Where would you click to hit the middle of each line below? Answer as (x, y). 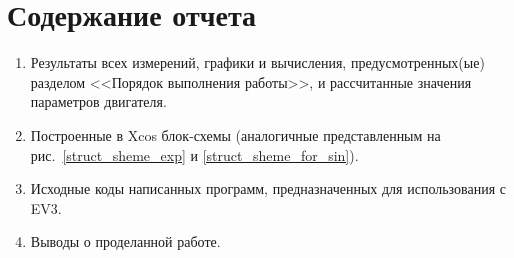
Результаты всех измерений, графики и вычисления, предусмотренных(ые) (257, 62)
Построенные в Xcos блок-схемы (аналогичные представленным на (235, 134)
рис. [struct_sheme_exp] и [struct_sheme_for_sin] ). (194, 154)
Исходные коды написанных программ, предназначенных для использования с (268, 188)
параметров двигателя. (98, 101)
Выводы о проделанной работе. (125, 241)
